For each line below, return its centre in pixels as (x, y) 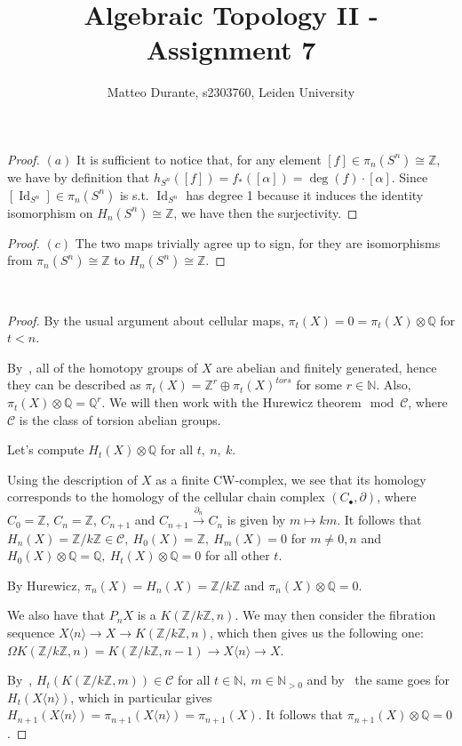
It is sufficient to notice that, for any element (199, 159)
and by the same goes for (378, 680)
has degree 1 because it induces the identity (305, 194)
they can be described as (74, 385)
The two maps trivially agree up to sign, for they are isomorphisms (258, 242)
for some (319, 385)
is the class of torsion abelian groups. (120, 419)
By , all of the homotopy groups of (103, 367)
